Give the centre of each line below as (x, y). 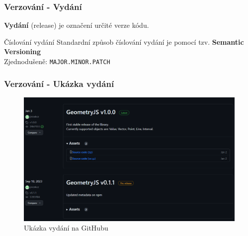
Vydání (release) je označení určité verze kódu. (77, 25)
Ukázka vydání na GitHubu (66, 228)
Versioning (23, 51)
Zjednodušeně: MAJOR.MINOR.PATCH (57, 61)
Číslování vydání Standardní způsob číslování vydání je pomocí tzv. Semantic (124, 41)
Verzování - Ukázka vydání (59, 83)
